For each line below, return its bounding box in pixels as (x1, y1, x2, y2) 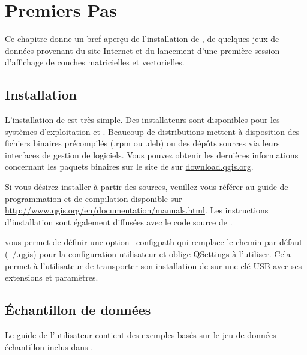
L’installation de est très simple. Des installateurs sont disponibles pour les (5, 113, 280, 126)
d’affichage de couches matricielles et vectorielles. (5, 56, 185, 68)
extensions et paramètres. (5, 271, 98, 284)
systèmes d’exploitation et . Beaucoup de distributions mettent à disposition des (5, 125, 300, 137)
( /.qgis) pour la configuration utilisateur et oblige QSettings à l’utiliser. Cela (5, 248, 291, 260)
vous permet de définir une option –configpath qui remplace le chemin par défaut (5, 236, 303, 248)
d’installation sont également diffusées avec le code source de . (5, 215, 233, 228)
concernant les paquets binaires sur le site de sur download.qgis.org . (5, 160, 254, 173)
